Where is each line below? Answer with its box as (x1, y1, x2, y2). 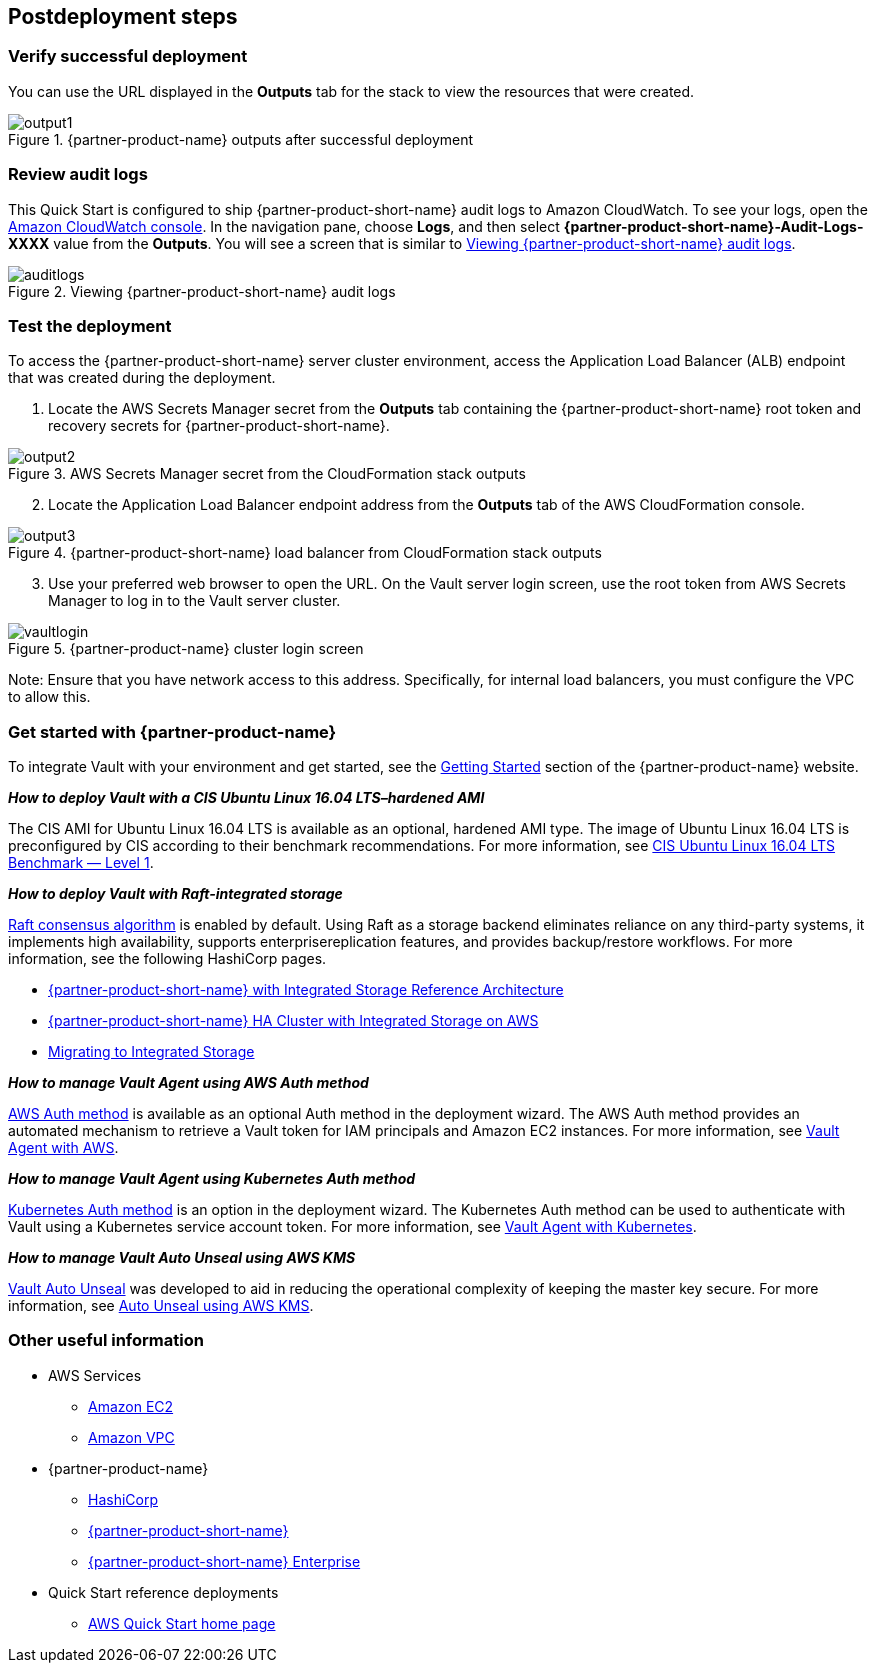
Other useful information (8, 1330, 204, 1351)
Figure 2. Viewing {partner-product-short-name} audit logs (8, 282, 396, 300)
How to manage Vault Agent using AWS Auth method (8, 1074, 369, 1092)
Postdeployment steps (8, 4, 238, 29)
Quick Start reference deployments (48, 1583, 279, 1601)
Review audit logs (8, 164, 148, 185)
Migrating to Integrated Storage (48, 1043, 255, 1061)
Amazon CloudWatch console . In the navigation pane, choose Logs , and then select (8, 217, 560, 235)
